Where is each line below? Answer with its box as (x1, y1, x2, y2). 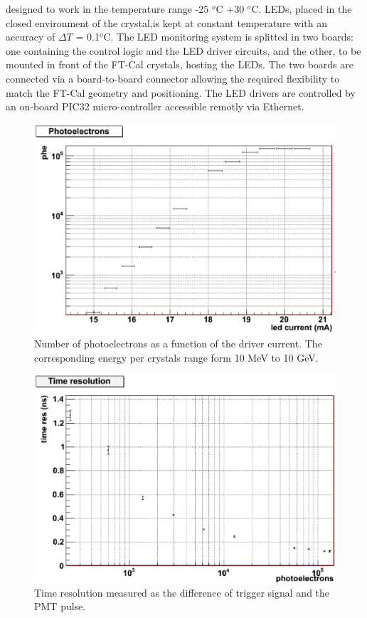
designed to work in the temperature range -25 (6, 1, 209, 16)
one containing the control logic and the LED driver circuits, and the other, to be (6, 43, 361, 58)
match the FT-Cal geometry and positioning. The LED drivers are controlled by (6, 85, 356, 100)
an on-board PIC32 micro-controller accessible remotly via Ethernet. (6, 99, 304, 114)
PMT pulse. (34, 599, 86, 614)
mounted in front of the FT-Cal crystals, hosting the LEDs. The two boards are (6, 57, 353, 72)
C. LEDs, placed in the (251, 1, 352, 16)
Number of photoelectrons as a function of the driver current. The (34, 336, 322, 351)
